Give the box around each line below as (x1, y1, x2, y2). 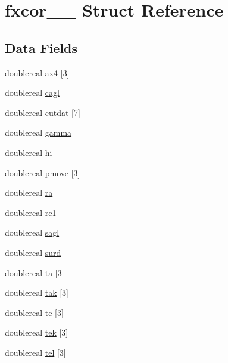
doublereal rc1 (5, 206, 57, 218)
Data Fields (5, 38, 78, 57)
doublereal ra (5, 186, 53, 199)
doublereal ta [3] (5, 266, 64, 278)
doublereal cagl (5, 86, 60, 99)
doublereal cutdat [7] (5, 106, 80, 118)
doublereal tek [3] (5, 326, 68, 339)
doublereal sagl (5, 226, 60, 239)
